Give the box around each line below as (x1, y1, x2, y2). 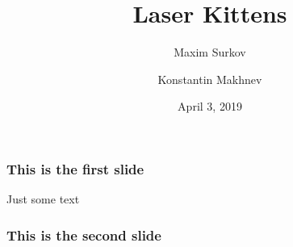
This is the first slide (6, 158, 144, 178)
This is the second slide (6, 224, 161, 245)
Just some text (6, 190, 80, 207)
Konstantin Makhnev (157, 70, 262, 87)
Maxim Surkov (174, 44, 246, 61)
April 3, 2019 (178, 98, 242, 115)
